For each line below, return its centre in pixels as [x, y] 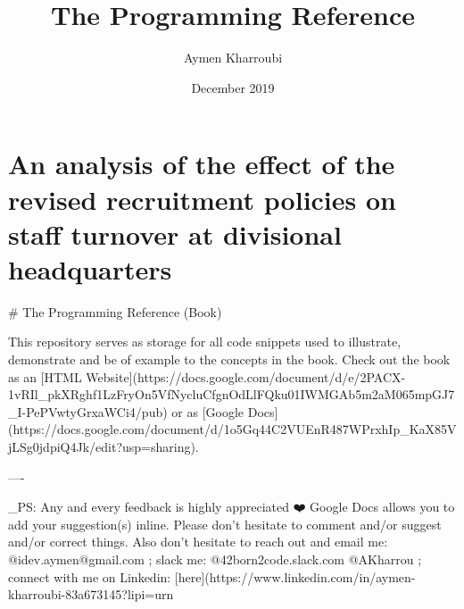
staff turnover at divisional [175, 234]
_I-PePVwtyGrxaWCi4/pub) [88, 411]
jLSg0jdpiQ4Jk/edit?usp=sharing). [104, 446]
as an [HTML [45, 376]
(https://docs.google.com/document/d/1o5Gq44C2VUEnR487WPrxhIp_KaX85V [232, 429]
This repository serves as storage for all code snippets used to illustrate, [205, 342]
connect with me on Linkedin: [90, 576]
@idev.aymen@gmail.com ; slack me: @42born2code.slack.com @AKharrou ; [215, 559]
